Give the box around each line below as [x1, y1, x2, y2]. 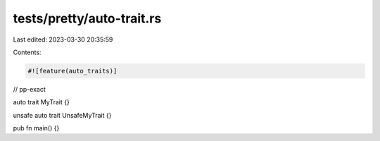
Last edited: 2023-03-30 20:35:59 [13, 35, 113, 44]
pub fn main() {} [13, 124, 60, 133]
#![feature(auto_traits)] [27, 67, 118, 75]
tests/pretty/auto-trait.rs [13, 11, 162, 26]
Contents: [13, 48, 42, 56]
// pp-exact [13, 85, 46, 93]
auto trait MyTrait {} [13, 98, 70, 106]
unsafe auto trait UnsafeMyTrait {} [13, 111, 112, 119]
